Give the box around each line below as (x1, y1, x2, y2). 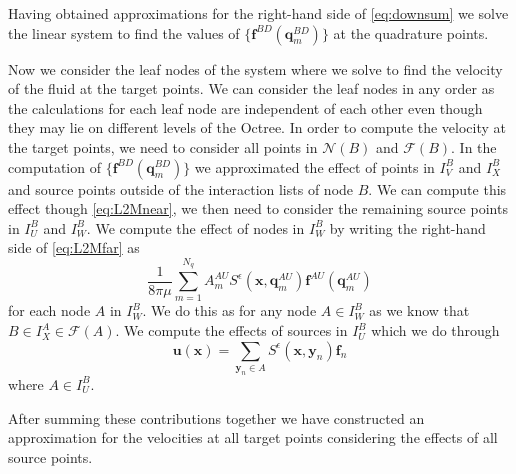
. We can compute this (368, 178, 507, 199)
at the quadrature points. (333, 22, 489, 43)
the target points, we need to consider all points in (8, 136, 318, 157)
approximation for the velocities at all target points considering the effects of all (8, 427, 498, 448)
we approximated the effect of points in (194, 156, 435, 177)
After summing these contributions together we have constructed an (8, 407, 425, 428)
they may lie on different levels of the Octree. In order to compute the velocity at (8, 117, 506, 138)
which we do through (371, 320, 500, 341)
